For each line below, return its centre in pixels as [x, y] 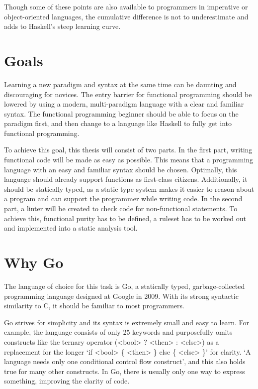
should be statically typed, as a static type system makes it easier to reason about [129, 189]
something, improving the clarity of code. [67, 381]
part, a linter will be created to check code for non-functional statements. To [121, 208]
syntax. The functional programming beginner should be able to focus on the [121, 113]
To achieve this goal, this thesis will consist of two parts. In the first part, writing [128, 150]
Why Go [34, 262]
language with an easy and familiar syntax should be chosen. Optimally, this [121, 169]
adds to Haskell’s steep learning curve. [62, 26]
